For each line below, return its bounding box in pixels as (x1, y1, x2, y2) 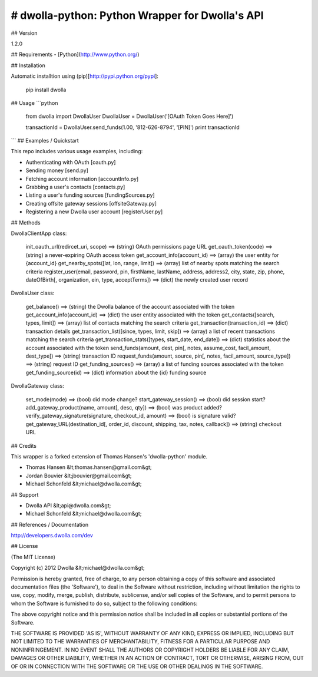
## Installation (11, 62, 45, 69)
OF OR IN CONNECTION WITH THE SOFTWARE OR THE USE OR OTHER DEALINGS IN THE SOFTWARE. (11, 663, 263, 670)
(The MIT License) (11, 553, 56, 560)
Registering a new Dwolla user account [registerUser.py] (25, 208, 163, 215)
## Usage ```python (11, 99, 58, 106)
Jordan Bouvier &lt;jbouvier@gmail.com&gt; (25, 472, 132, 479)
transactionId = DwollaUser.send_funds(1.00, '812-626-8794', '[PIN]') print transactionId (25, 124, 240, 131)
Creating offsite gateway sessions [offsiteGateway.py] (25, 200, 157, 207)
